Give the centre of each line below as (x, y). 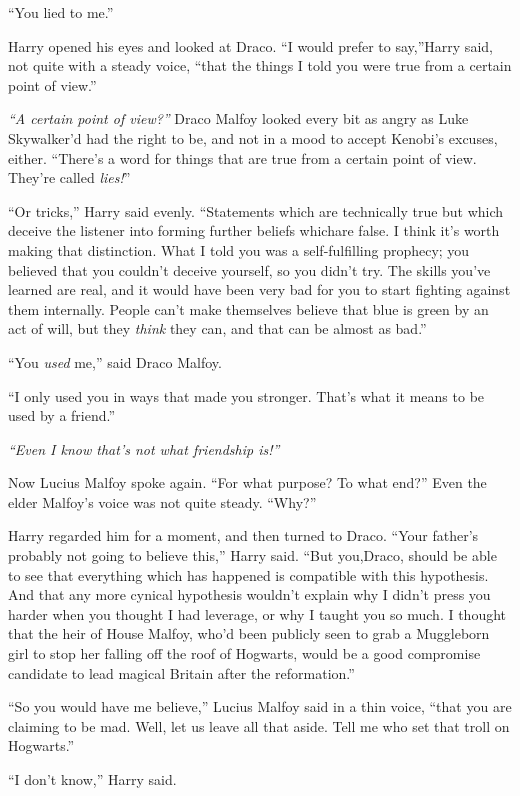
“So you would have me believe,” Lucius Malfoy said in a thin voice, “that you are (260, 706)
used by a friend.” (62, 415)
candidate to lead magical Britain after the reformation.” (181, 672)
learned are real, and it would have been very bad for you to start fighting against (259, 289)
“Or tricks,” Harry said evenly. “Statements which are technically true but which (256, 210)
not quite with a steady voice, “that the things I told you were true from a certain (260, 65)
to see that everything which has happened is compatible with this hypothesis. (248, 574)
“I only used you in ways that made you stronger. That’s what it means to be (246, 395)
